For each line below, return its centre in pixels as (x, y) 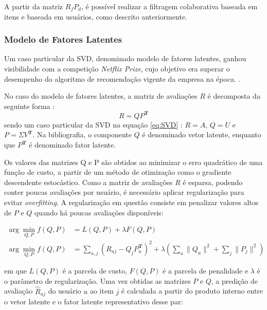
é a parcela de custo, (95, 271)
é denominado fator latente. (73, 145)
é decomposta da (234, 96)
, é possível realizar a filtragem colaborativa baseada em (169, 6)
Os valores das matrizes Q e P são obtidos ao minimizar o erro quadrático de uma (133, 162)
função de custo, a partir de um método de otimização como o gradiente (118, 172)
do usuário (65, 291)
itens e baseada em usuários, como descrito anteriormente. (96, 16)
